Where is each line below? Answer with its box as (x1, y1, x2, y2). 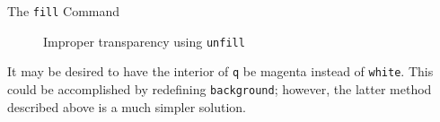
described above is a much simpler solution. (7, 97, 246, 116)
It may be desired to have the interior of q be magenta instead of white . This (7, 62, 434, 81)
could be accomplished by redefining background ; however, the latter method (7, 79, 432, 98)
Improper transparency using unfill (43, 31, 245, 50)
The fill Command (7, 2, 120, 20)
